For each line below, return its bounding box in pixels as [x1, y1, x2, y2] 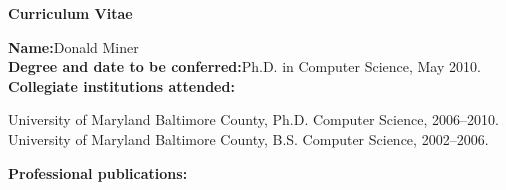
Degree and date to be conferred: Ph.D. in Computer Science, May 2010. [8, 56, 481, 77]
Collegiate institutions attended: [8, 75, 235, 96]
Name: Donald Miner [8, 36, 139, 57]
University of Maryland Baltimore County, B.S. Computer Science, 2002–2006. [8, 128, 489, 149]
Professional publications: [8, 162, 188, 183]
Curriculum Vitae [8, 3, 133, 23]
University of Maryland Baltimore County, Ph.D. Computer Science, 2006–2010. [8, 109, 499, 130]
